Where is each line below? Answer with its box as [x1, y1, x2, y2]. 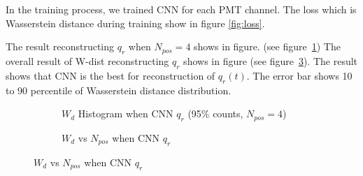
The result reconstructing [6, 39, 115, 54]
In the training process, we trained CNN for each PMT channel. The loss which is [6, 2, 357, 16]
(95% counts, [187, 106, 243, 121]
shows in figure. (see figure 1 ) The [194, 39, 341, 54]
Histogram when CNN [78, 106, 173, 121]
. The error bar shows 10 [246, 68, 353, 82]
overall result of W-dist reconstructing [6, 53, 169, 68]
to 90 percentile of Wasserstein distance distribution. [6, 82, 232, 97]
